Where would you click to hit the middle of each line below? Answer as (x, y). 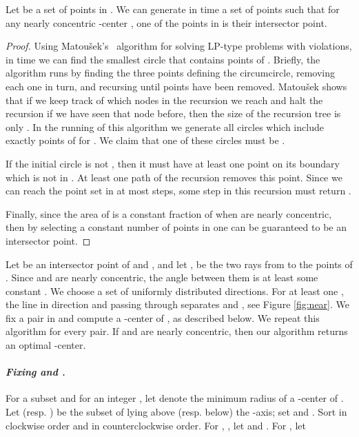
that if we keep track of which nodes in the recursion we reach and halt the (164, 100)
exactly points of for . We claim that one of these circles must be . (145, 140)
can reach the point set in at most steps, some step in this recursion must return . (178, 191)
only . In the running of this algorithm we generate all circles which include (165, 126)
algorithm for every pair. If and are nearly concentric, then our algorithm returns (177, 331)
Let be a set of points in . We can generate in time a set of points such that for (173, 9)
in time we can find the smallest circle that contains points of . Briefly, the (163, 59)
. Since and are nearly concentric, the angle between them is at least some (162, 277)
